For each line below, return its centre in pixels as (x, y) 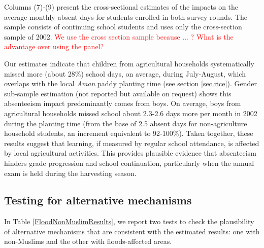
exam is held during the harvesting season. (70, 173)
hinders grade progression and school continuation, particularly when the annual (129, 163)
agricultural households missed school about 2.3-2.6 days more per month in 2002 (131, 113)
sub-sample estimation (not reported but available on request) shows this (118, 93)
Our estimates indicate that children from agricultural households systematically (129, 63)
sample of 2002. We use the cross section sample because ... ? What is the (119, 36)
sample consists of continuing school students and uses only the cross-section (123, 27)
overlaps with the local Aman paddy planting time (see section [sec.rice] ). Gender (130, 83)
